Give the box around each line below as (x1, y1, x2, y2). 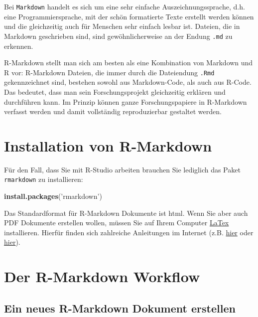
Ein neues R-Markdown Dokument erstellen (4, 300, 236, 316)
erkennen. (4, 40, 33, 51)
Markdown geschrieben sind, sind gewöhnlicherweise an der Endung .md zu (4, 30, 233, 41)
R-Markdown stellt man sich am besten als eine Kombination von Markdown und (4, 57, 253, 68)
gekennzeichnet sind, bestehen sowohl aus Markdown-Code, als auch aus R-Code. (4, 77, 252, 87)
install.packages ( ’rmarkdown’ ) (4, 191, 102, 201)
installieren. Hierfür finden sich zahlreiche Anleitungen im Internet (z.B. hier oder (4, 227, 254, 237)
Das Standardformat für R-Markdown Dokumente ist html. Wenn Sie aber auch (4, 207, 248, 218)
